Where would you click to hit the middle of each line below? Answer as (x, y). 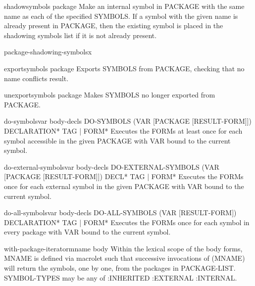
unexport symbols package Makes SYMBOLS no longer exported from (110, 95)
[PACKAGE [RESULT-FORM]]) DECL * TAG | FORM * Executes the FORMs (124, 176)
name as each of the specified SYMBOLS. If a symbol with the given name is (121, 16)
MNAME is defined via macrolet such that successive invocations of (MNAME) (125, 258)
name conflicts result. (36, 78)
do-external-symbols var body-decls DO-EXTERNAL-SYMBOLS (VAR (112, 167)
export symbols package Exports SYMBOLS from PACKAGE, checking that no (124, 68)
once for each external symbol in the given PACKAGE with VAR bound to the (124, 186)
